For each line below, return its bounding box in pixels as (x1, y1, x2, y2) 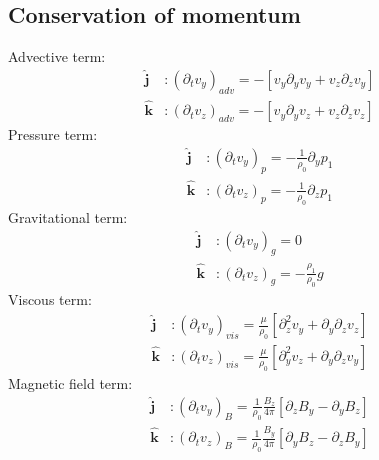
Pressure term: (8, 124, 98, 145)
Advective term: (8, 46, 106, 67)
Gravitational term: (8, 206, 128, 227)
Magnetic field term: (8, 372, 133, 393)
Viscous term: (8, 289, 92, 310)
